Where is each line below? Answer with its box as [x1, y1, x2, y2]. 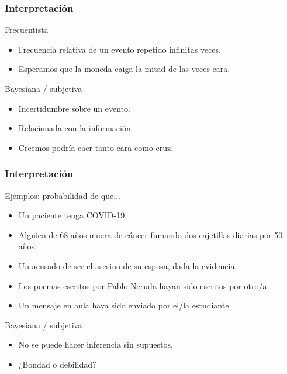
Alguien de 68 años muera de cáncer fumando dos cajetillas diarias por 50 [18, 228, 283, 241]
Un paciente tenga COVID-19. [18, 209, 127, 221]
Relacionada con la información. [18, 122, 133, 134]
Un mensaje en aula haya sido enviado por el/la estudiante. [18, 299, 231, 311]
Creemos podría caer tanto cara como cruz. [18, 141, 174, 153]
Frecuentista [5, 23, 49, 36]
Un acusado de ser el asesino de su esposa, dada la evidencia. [18, 259, 237, 272]
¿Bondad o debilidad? [18, 358, 96, 370]
